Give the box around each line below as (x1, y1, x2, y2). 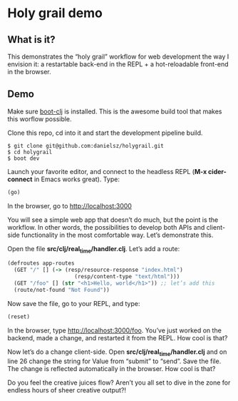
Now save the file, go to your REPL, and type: (7, 299, 140, 308)
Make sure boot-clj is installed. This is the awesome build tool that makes (7, 107, 222, 116)
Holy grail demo (7, 5, 103, 21)
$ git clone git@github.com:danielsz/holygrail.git (7, 142, 164, 149)
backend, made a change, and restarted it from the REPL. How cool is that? (7, 333, 228, 342)
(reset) (7, 313, 31, 320)
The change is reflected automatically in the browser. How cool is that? (7, 364, 216, 372)
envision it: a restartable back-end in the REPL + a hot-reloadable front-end (7, 60, 229, 68)
